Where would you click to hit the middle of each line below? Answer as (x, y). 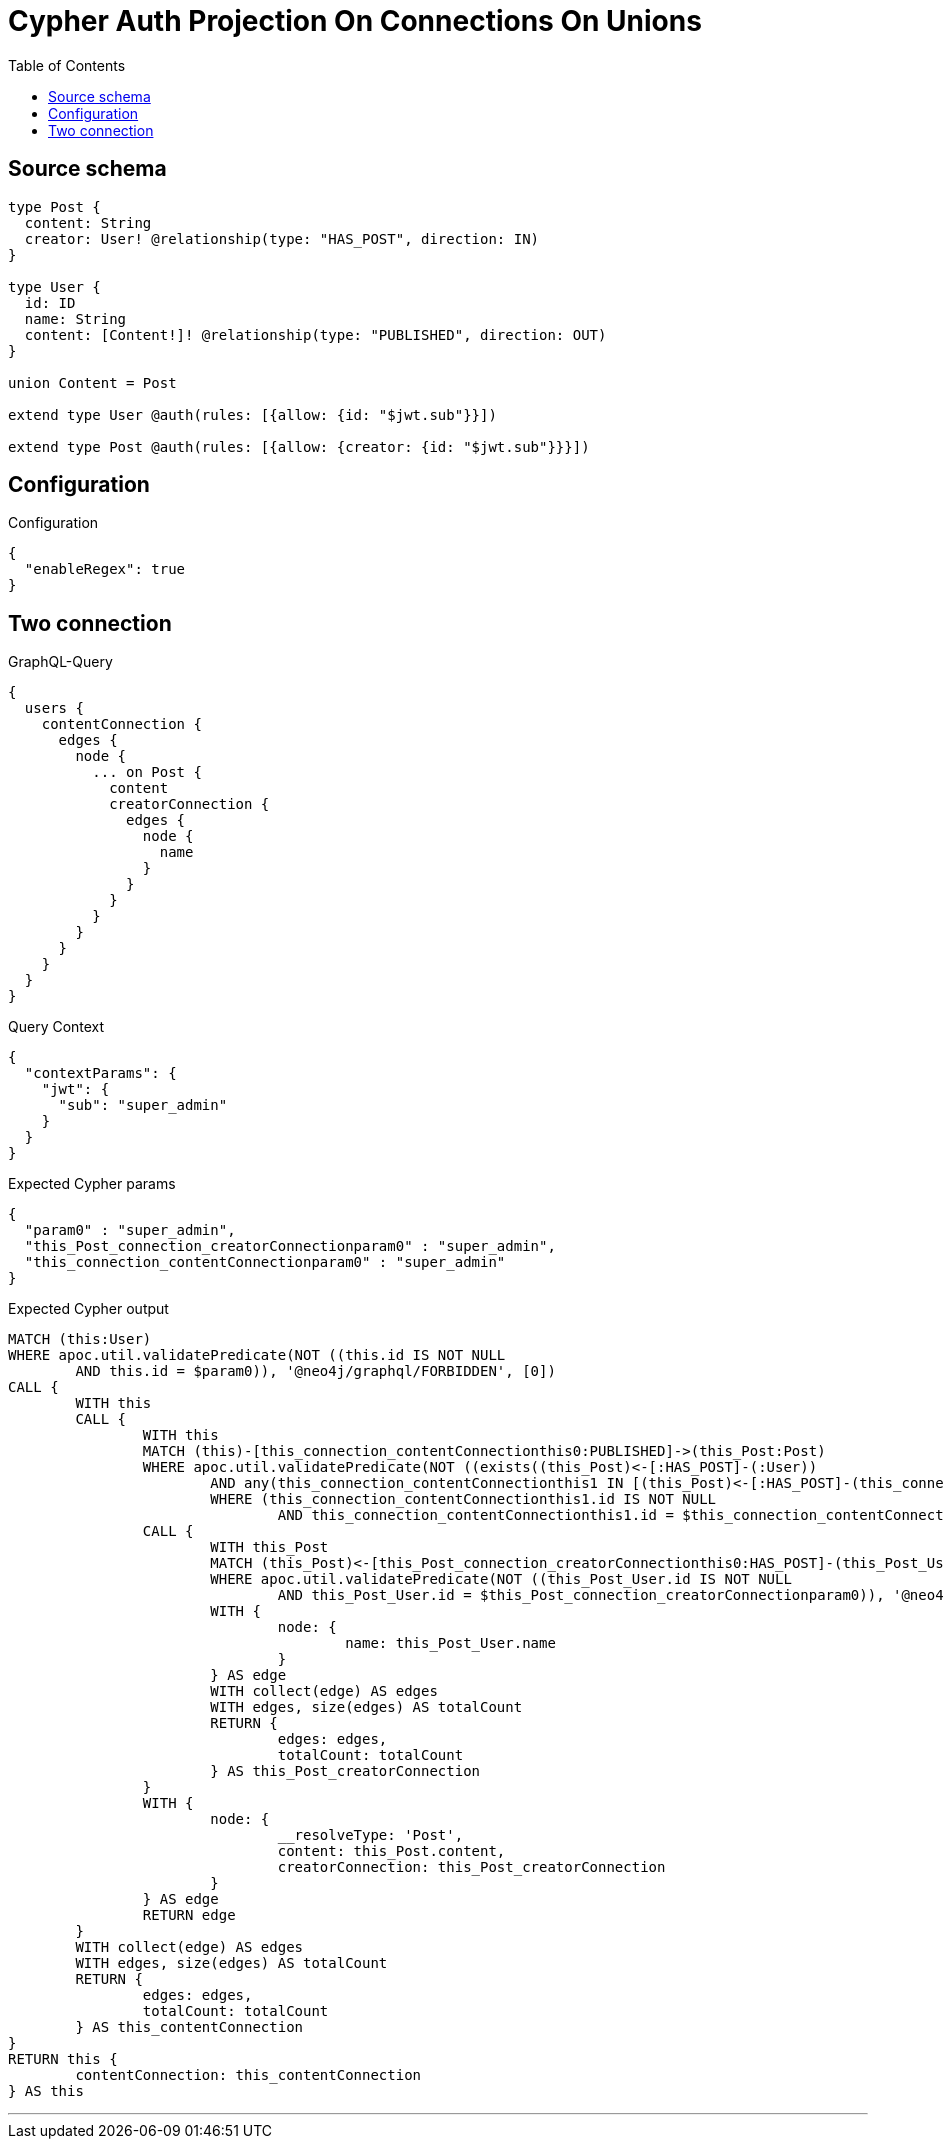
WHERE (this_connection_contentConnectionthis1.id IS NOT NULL (463, 1499)
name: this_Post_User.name (450, 1643)
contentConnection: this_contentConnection (248, 2075)
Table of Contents (67, 65)
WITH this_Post (269, 1547)
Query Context (56, 1027)
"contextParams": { (100, 1073)
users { (54, 708)
